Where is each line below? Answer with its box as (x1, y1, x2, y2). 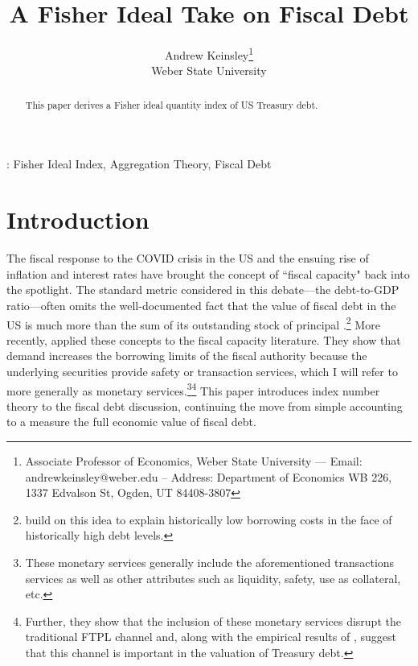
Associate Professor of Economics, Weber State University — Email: (25, 452, 363, 469)
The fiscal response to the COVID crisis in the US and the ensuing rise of (6, 250, 369, 267)
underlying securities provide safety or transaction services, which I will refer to (6, 362, 398, 379)
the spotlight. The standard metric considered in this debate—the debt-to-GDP (6, 281, 400, 298)
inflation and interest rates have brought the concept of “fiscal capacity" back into (6, 265, 410, 282)
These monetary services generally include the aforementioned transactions (25, 553, 395, 570)
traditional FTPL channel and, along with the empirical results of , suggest (25, 628, 396, 645)
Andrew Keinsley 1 (164, 44, 254, 63)
